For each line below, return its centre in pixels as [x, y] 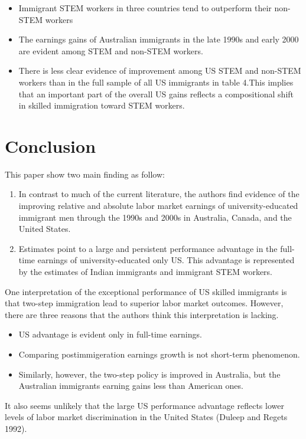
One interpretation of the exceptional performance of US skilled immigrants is [146, 291]
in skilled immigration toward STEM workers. [102, 105]
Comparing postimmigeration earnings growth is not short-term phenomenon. [159, 354]
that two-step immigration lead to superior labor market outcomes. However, [144, 303]
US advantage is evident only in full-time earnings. [110, 334]
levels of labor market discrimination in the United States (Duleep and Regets [146, 417]
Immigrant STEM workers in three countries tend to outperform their [145, 8]
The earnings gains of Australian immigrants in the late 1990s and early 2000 [159, 39]
